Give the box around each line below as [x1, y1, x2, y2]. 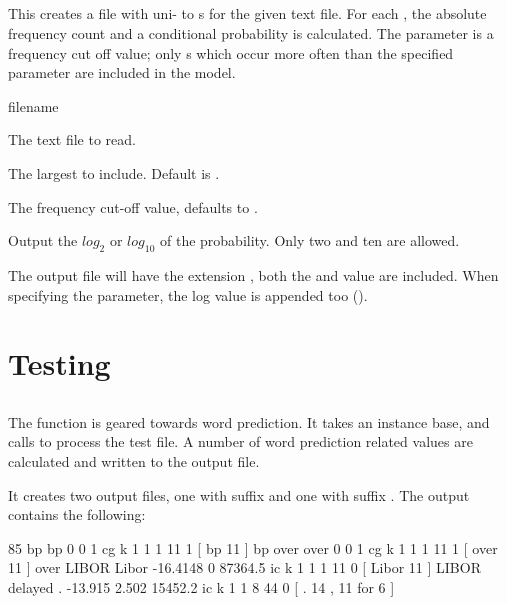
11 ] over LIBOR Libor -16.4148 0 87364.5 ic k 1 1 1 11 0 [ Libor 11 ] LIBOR [8, 557, 481, 578]
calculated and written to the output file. [8, 451, 260, 472]
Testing [8, 343, 111, 384]
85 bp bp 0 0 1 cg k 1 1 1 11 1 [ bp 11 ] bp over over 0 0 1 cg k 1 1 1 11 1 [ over [8, 537, 498, 558]
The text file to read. [8, 129, 136, 150]
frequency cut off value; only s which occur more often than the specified [8, 42, 454, 63]
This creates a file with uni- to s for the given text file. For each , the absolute [8, 3, 487, 24]
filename [8, 95, 59, 116]
